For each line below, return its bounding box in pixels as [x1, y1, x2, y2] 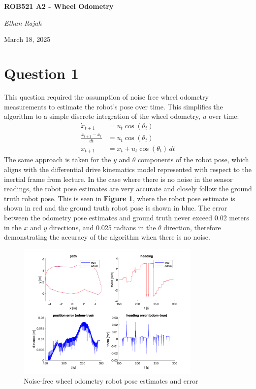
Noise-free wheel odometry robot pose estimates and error [24, 376, 198, 386]
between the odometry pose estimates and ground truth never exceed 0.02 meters [4, 212, 249, 223]
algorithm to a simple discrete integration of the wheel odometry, [4, 111, 200, 121]
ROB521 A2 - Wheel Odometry [4, 1, 114, 11]
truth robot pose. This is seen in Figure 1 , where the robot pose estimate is [4, 193, 235, 203]
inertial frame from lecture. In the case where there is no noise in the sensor [4, 174, 233, 184]
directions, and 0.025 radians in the [49, 222, 156, 232]
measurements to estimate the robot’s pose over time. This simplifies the [4, 101, 223, 111]
